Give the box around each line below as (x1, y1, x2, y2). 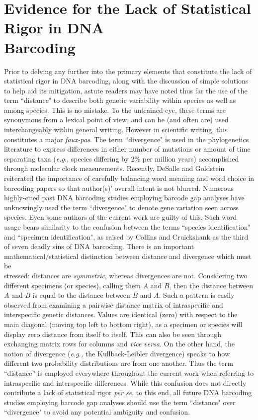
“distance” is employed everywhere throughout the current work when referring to (4, 367, 254, 378)
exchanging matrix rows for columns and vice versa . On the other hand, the (4, 338, 235, 349)
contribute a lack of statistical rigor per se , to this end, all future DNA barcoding (4, 387, 252, 398)
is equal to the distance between (32, 290, 130, 300)
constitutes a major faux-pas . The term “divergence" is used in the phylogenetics (4, 134, 249, 144)
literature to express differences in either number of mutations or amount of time (4, 144, 251, 154)
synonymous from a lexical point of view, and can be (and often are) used (4, 114, 229, 125)
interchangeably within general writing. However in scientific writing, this (4, 124, 228, 135)
